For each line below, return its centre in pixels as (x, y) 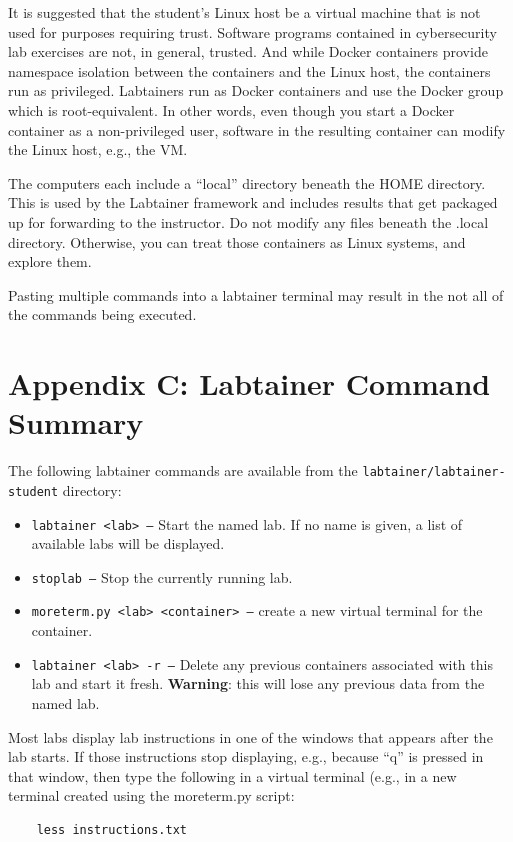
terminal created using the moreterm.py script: (151, 795)
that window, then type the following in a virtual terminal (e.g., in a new (232, 775)
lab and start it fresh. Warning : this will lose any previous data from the (258, 683)
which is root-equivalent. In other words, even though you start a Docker (231, 109)
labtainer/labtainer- (434, 472)
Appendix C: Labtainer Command (249, 383)
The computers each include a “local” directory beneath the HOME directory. (247, 182)
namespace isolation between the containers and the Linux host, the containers (249, 70)
